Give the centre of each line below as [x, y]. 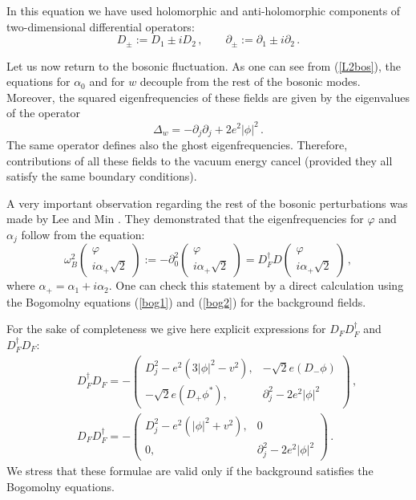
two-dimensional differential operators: [101, 26]
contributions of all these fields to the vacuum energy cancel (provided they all [200, 160]
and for [107, 81]
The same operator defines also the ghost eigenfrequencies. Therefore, [177, 144]
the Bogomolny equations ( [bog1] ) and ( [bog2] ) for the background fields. [186, 301]
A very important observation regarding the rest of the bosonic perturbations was [207, 203]
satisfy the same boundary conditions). [102, 176]
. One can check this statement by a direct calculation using [256, 285]
